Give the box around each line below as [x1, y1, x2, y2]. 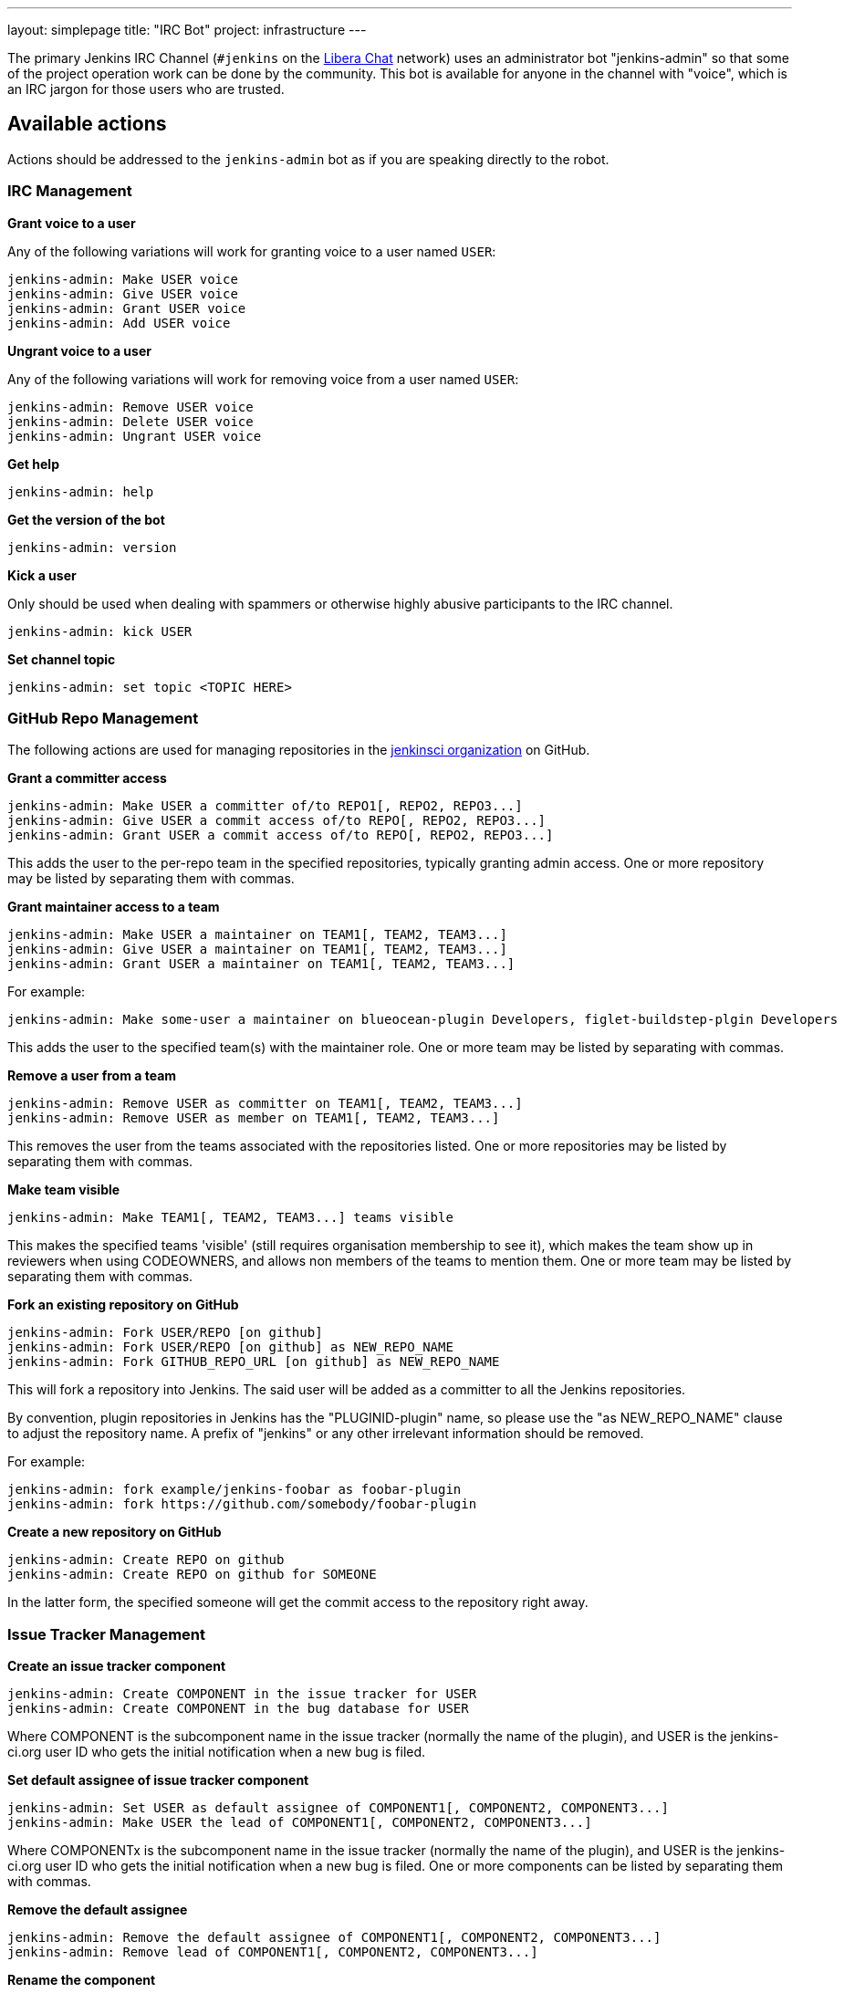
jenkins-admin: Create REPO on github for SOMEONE [7, 1567, 377, 1582]
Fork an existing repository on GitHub [7, 1297, 239, 1313]
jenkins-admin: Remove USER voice [7, 399, 254, 414]
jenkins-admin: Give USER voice [7, 286, 238, 301]
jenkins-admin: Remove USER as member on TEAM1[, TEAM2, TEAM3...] [7, 1111, 500, 1126]
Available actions [7, 112, 167, 136]
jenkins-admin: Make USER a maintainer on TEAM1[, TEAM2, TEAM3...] [7, 927, 507, 943]
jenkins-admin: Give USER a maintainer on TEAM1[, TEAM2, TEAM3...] [7, 942, 507, 957]
